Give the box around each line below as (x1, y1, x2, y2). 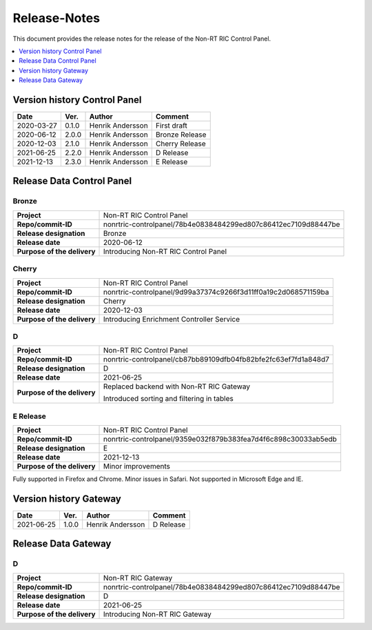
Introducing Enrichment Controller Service (103, 314, 240, 324)
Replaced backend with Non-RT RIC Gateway (103, 382, 251, 391)
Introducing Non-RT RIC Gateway (103, 609, 211, 619)
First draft (155, 121, 187, 130)
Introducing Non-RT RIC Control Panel (103, 246, 227, 256)
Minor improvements (103, 462, 170, 471)
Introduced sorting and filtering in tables (103, 394, 234, 404)
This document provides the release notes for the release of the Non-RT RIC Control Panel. (12, 35, 271, 43)
